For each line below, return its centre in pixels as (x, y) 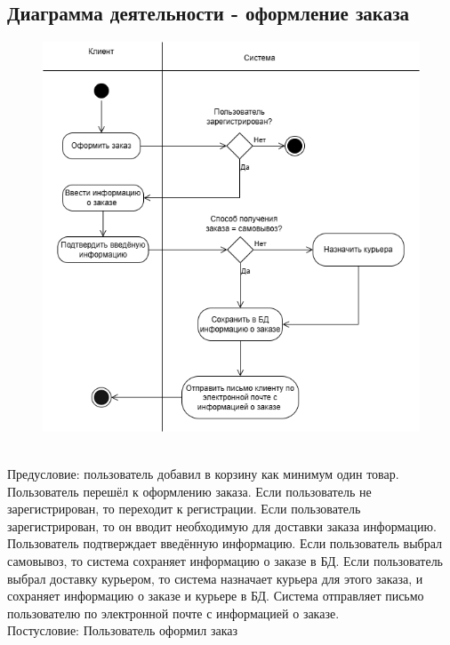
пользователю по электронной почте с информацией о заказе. (173, 613)
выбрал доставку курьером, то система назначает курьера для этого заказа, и (215, 578)
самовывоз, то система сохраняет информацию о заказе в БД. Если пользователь (225, 560)
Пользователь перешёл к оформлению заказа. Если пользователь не (189, 491)
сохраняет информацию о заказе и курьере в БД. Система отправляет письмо (216, 596)
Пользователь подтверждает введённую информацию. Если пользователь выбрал (225, 543)
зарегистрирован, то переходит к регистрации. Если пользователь (184, 509)
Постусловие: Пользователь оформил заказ (123, 630)
